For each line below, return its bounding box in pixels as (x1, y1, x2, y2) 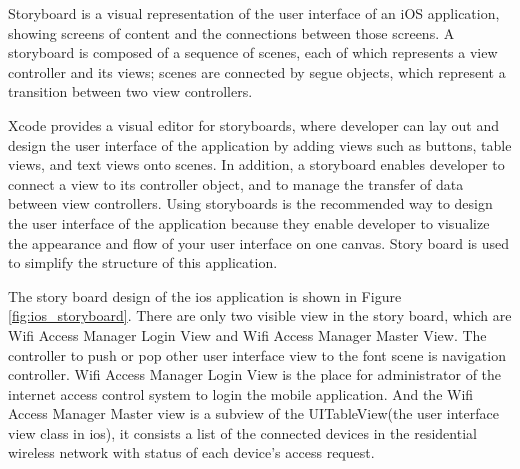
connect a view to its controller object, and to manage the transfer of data (8, 173, 464, 194)
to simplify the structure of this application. (8, 252, 278, 273)
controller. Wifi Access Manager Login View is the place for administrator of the (8, 364, 502, 385)
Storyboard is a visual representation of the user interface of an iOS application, (8, 3, 500, 23)
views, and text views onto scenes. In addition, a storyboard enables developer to (8, 154, 505, 175)
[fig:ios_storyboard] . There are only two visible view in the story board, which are (8, 305, 512, 326)
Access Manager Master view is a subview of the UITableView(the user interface (8, 403, 499, 424)
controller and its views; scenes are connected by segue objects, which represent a (8, 61, 506, 82)
